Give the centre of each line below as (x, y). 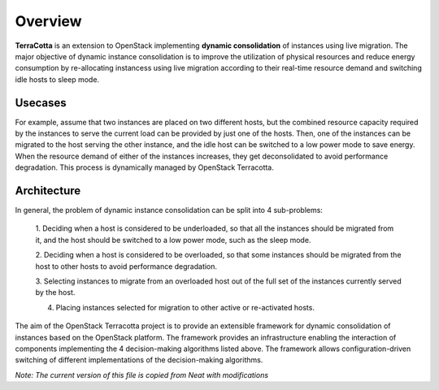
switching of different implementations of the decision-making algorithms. (139, 360)
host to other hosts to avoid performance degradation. (126, 266)
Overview (48, 21)
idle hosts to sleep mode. (57, 79)
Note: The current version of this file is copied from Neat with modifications (141, 375)
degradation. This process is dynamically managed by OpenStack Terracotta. (144, 167)
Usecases (41, 103)
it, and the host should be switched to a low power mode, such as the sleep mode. (173, 240)
